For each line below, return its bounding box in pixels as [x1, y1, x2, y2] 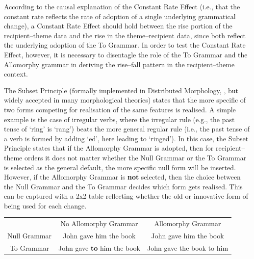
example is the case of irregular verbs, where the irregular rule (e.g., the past [4, 114, 235, 124]
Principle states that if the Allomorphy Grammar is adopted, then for [4, 143, 214, 153]
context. [4, 69, 28, 79]
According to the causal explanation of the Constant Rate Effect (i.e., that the [4, 1, 240, 11]
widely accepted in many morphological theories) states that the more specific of [4, 95, 246, 105]
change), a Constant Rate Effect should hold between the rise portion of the [4, 21, 232, 31]
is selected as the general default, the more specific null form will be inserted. [4, 162, 236, 172]
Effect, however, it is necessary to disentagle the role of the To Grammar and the [4, 49, 248, 59]
